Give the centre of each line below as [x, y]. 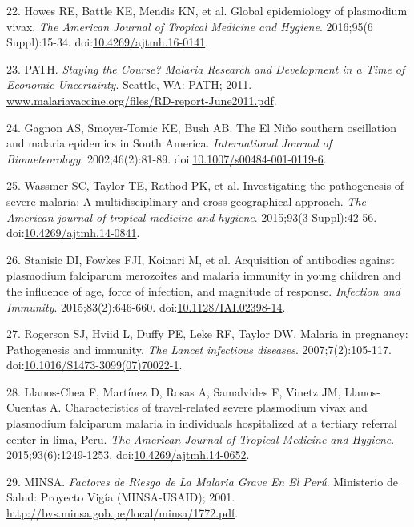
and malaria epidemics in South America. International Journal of [169, 143]
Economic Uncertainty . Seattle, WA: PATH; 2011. [129, 84]
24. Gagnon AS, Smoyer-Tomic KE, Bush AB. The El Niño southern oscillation [201, 127]
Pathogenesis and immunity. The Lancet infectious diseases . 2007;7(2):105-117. [199, 349]
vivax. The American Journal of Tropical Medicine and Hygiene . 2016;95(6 [190, 26]
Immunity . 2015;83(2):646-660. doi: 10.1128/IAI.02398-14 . [146, 306]
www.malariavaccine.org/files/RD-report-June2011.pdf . [142, 100]
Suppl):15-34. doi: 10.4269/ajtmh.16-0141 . [108, 42]
